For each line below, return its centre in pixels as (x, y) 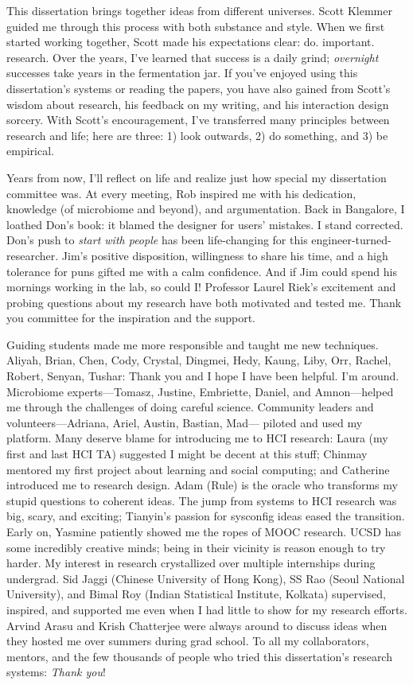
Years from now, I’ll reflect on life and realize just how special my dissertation (197, 177)
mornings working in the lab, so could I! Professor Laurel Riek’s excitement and (201, 287)
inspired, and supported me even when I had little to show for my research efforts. (207, 609)
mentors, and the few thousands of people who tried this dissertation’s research (199, 656)
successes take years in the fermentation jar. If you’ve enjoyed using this (182, 73)
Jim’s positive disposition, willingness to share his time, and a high (225, 255)
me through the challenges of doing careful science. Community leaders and (190, 407)
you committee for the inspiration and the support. (131, 318)
